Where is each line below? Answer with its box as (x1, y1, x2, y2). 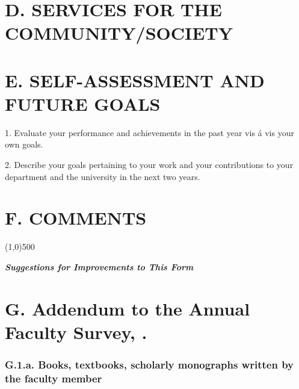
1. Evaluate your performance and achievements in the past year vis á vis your (5, 126, 294, 138)
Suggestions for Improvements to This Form (5, 260, 194, 273)
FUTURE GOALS (5, 91, 161, 116)
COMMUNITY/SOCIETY (5, 20, 233, 45)
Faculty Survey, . (5, 319, 147, 344)
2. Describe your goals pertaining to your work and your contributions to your (5, 158, 294, 171)
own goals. (5, 138, 43, 151)
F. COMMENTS (5, 205, 147, 230)
